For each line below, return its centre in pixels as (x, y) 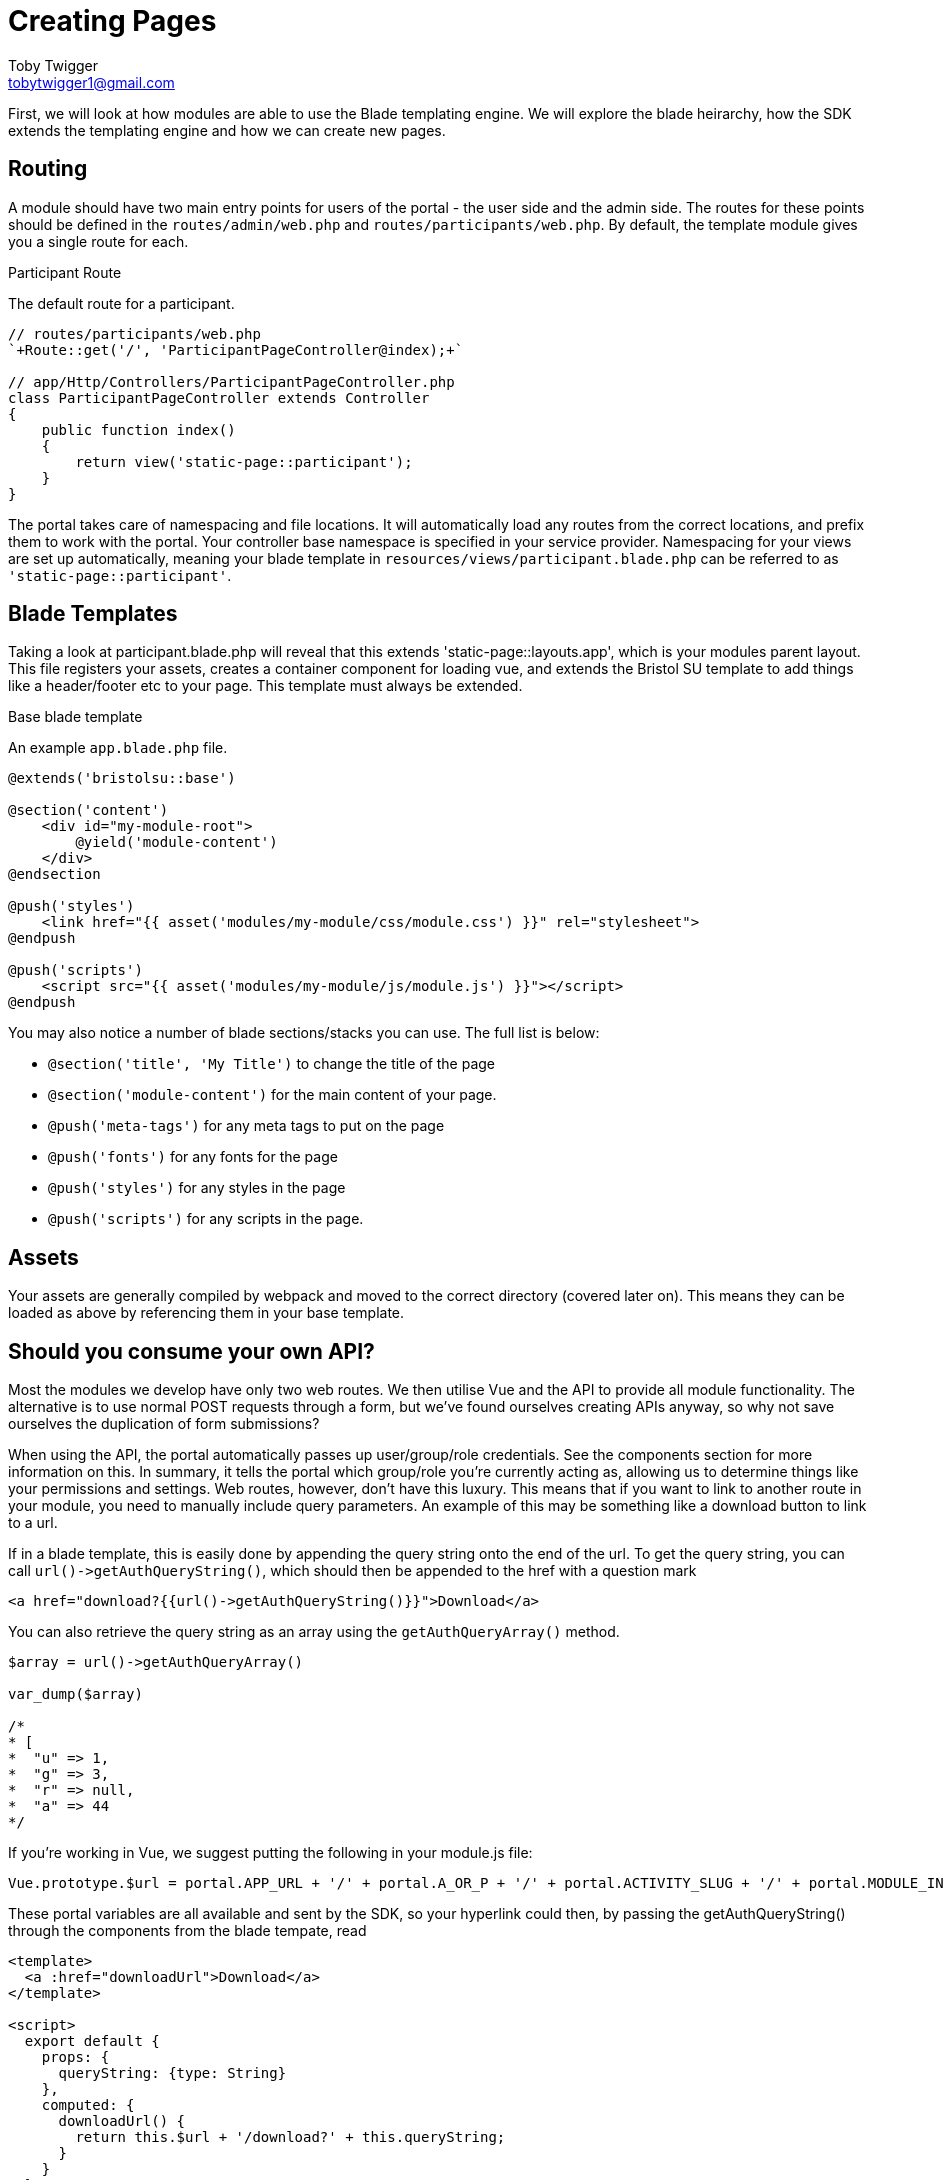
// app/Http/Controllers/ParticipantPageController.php (231, 381)
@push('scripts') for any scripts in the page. (206, 1219)
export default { (92, 2041)
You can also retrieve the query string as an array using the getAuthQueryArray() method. (314, 1632)
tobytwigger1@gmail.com (91, 82)
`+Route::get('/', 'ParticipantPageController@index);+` (236, 349)
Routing (48, 169)
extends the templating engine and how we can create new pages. (227, 130)
